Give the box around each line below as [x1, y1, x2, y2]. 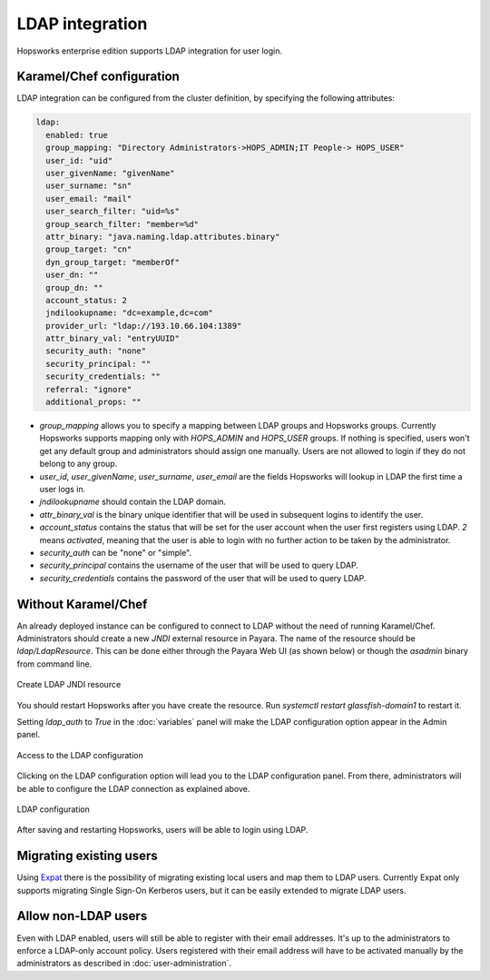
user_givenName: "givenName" [45, 168, 176, 178]
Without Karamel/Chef [16, 596, 148, 612]
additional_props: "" [45, 397, 142, 408]
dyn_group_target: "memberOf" [45, 257, 181, 267]
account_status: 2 [45, 295, 127, 305]
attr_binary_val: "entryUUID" [45, 333, 181, 344]
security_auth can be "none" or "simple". [39, 547, 192, 558]
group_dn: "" [45, 282, 103, 292]
